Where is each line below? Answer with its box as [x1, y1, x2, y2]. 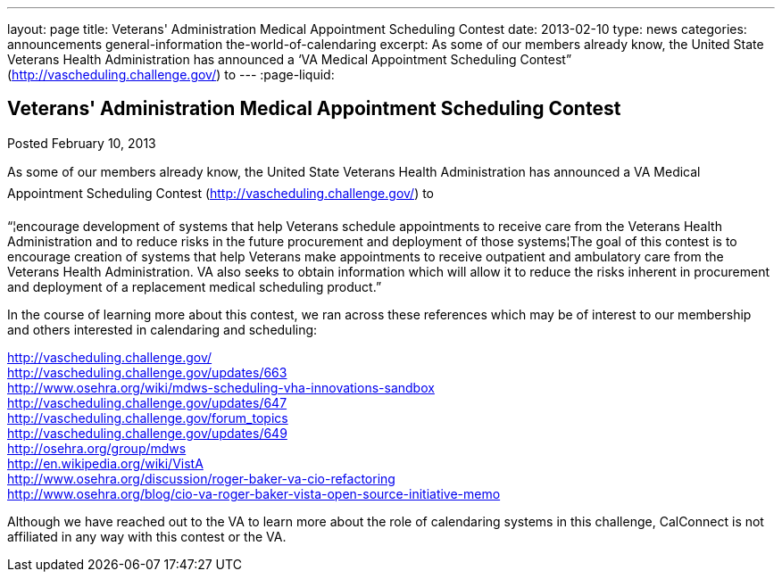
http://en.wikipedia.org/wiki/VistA [7, 455, 204, 471]
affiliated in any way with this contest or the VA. [7, 528, 287, 544]
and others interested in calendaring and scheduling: [7, 321, 318, 337]
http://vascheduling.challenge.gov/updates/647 [7, 394, 287, 410]
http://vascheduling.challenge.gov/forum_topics [7, 409, 288, 426]
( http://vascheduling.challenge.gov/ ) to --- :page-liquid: [7, 67, 335, 82]
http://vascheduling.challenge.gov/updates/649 [7, 425, 287, 441]
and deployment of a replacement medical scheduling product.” [7, 278, 382, 294]
